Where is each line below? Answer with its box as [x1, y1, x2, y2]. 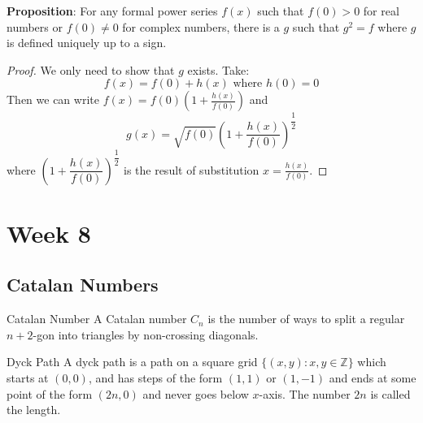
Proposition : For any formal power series [7, 2, 218, 19]
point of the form [7, 385, 93, 402]
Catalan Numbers [7, 272, 159, 297]
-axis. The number [259, 385, 351, 402]
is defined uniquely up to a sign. [7, 34, 167, 51]
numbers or [7, 18, 63, 35]
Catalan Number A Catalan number [7, 310, 187, 327]
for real [363, 2, 399, 19]
